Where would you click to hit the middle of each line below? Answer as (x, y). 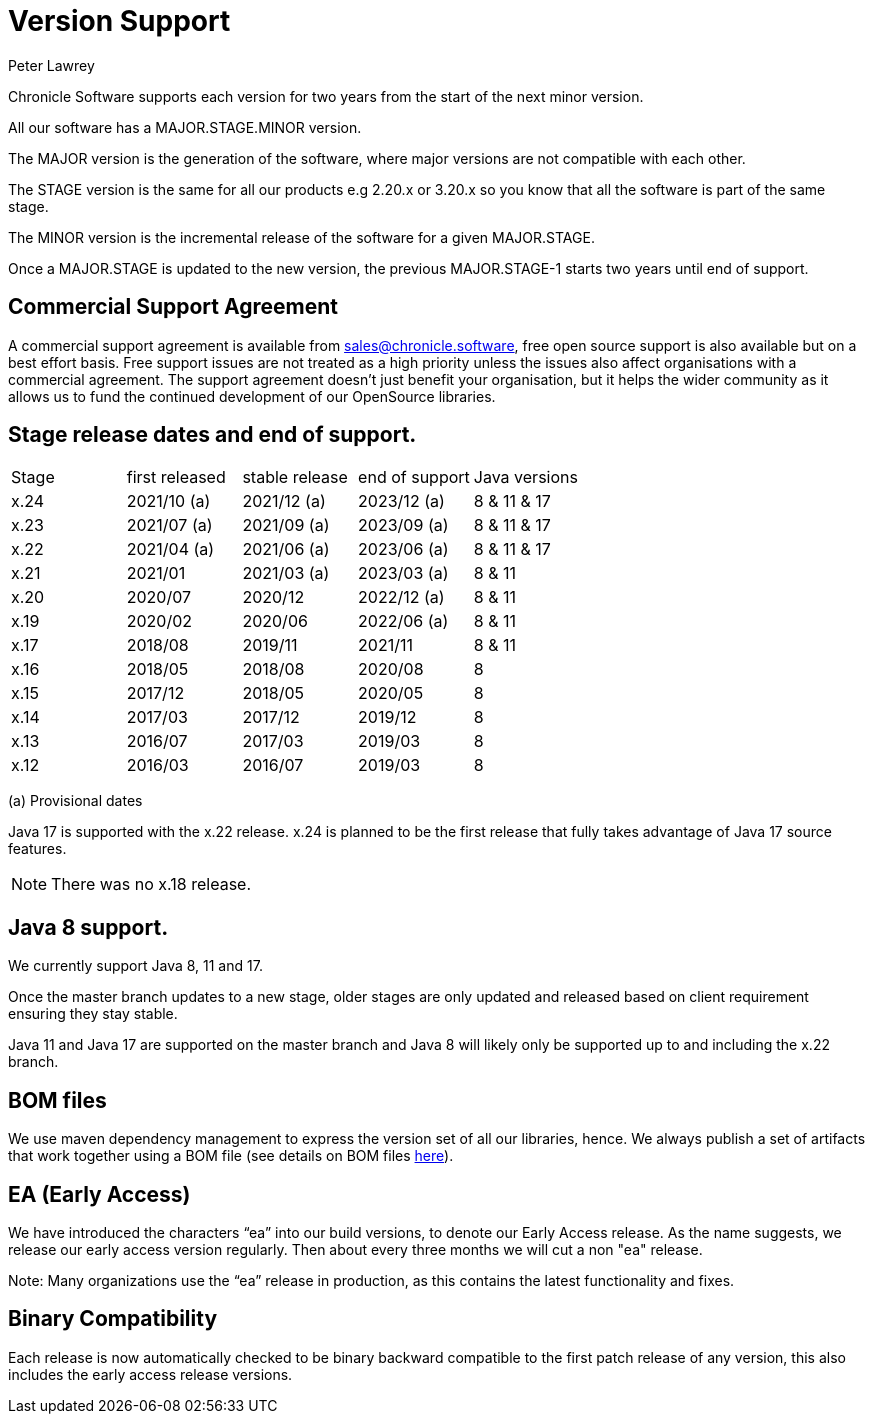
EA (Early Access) (99, 1194)
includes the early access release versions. (150, 1374)
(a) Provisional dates (75, 801)
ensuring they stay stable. (93, 1014)
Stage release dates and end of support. (212, 435)
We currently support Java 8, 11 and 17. (135, 966)
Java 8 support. (88, 927)
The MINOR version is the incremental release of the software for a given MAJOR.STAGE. (301, 237)
